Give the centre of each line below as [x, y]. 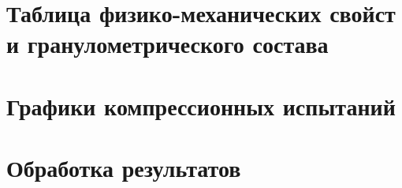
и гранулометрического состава [167, 44]
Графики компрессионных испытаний [201, 105]
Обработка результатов [124, 168]
